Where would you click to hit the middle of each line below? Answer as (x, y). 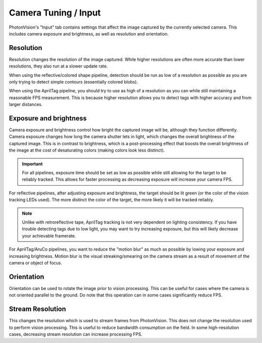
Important (33, 164)
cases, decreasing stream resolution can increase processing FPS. (76, 334)
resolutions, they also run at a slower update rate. (58, 66)
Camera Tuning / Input (55, 13)
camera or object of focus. (36, 263)
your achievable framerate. (49, 236)
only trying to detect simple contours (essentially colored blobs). (74, 82)
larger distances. (26, 104)
